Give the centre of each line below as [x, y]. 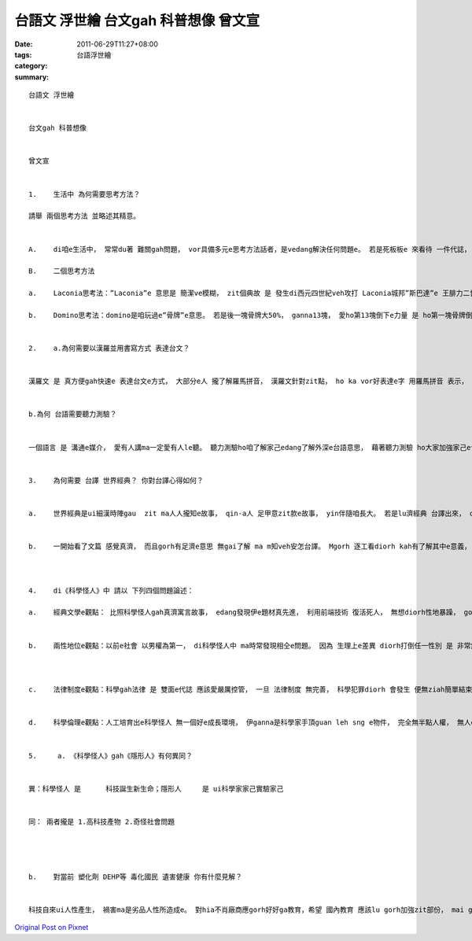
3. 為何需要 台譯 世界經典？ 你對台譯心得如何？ [116, 480]
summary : [32, 77]
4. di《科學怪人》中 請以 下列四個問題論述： [111, 590]
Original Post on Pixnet [52, 928]
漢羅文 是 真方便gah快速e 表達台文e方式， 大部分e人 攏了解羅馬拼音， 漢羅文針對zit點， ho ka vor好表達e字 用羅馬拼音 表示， [249, 381]
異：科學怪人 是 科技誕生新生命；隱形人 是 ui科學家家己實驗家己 [156, 788]
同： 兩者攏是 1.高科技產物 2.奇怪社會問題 [101, 821]
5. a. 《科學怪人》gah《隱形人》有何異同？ [111, 756]
